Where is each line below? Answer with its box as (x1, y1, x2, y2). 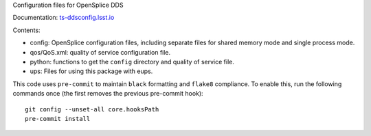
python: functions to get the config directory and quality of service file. (30, 57, 235, 66)
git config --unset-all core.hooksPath (25, 105, 159, 113)
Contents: (12, 26, 41, 34)
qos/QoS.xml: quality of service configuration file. (30, 48, 171, 56)
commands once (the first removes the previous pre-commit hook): (12, 90, 203, 98)
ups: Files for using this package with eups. (30, 67, 153, 75)
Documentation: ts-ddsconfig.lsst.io (12, 14, 115, 22)
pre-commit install (25, 115, 91, 122)
